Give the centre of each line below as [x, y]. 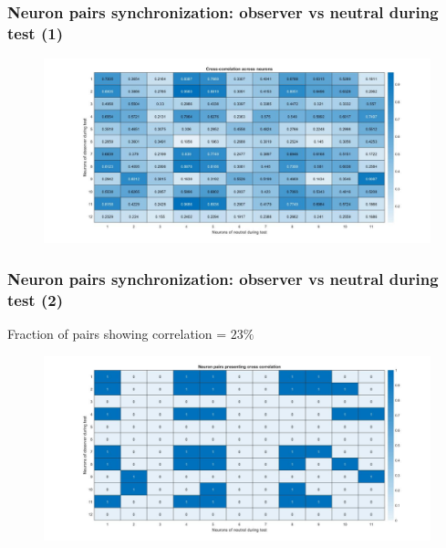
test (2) [35, 299]
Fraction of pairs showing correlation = [117, 333]
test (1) [35, 32]
